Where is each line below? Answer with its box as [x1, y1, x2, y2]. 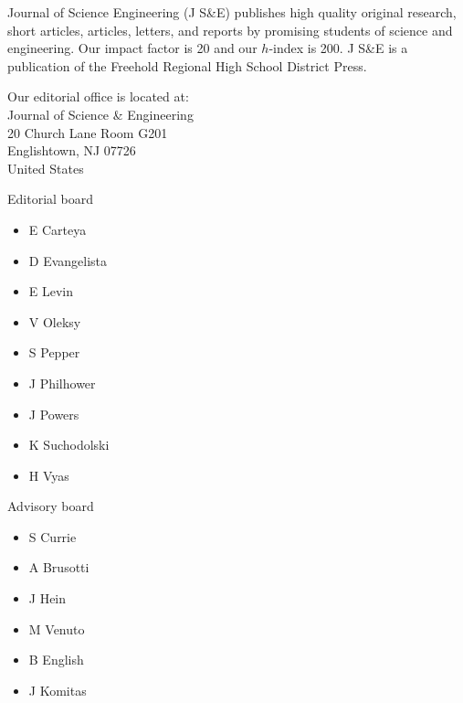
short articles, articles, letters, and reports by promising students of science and [7, 20, 453, 39]
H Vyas [28, 465, 69, 485]
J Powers [28, 404, 79, 423]
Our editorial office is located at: [7, 87, 189, 106]
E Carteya [28, 219, 87, 239]
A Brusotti [28, 558, 89, 577]
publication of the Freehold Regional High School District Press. [7, 56, 367, 75]
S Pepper [28, 343, 80, 362]
